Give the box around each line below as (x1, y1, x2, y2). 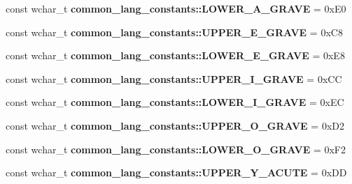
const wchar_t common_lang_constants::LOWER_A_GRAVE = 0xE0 (6, 1, 346, 15)
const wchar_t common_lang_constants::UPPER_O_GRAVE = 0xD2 (6, 118, 344, 132)
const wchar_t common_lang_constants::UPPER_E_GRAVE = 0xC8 (6, 24, 343, 39)
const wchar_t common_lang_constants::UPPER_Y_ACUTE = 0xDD (6, 165, 347, 180)
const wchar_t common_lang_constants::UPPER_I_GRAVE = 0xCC (6, 71, 342, 86)
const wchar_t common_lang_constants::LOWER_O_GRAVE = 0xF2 (6, 141, 346, 156)
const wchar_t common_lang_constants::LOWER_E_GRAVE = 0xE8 (6, 48, 345, 63)
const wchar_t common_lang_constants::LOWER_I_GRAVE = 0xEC (6, 95, 344, 109)
